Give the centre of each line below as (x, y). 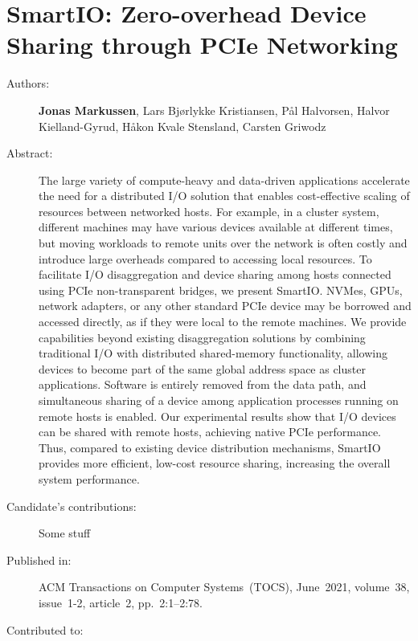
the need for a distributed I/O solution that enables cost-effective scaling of (224, 196)
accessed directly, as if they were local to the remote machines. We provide (223, 322)
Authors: (28, 83)
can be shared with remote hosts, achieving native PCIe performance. (210, 432)
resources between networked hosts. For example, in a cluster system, (209, 211)
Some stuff (65, 533)
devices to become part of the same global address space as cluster (202, 368)
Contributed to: (45, 629)
